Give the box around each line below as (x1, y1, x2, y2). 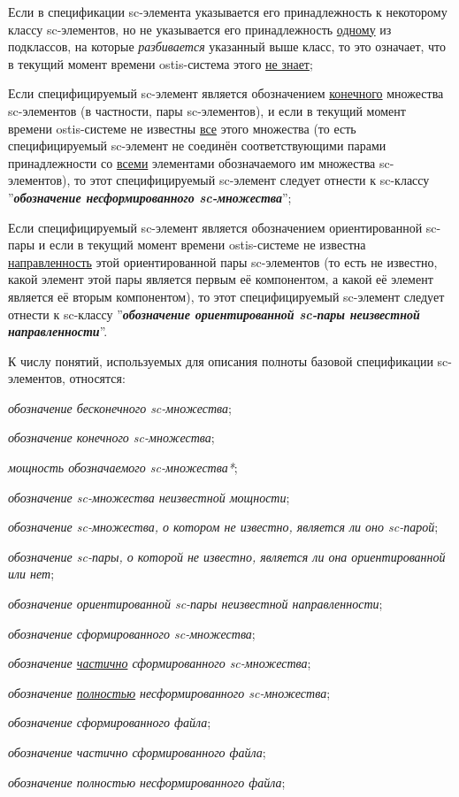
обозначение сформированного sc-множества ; (8, 624, 256, 642)
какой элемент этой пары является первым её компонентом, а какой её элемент (8, 270, 433, 288)
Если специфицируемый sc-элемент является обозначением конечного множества (8, 84, 444, 103)
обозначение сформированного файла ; (8, 713, 211, 732)
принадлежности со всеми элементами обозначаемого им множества (8, 153, 376, 172)
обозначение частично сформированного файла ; (8, 743, 266, 761)
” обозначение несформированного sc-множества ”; (8, 188, 292, 206)
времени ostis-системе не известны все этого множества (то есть (8, 119, 356, 137)
